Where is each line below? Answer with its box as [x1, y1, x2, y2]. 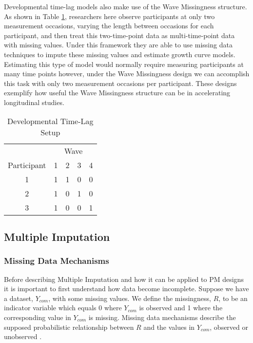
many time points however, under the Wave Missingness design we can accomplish [4, 68, 250, 79]
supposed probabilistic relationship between [4, 322, 134, 332]
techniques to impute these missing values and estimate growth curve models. [4, 49, 235, 59]
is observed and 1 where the [139, 302, 223, 313]
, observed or [210, 322, 249, 332]
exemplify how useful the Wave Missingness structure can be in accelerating [4, 87, 231, 98]
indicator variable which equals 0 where [4, 302, 122, 313]
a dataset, [4, 293, 33, 303]
